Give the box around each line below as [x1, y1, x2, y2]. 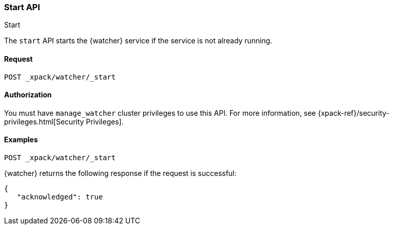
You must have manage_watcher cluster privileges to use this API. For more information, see [4, 108, 316, 117]
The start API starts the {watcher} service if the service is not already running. [4, 36, 272, 45]
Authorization [4, 90, 52, 99]
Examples [4, 135, 38, 144]
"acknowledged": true [17, 193, 103, 201]
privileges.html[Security [4, 117, 84, 126]
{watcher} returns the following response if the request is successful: [4, 169, 237, 178]
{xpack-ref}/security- [318, 108, 389, 117]
